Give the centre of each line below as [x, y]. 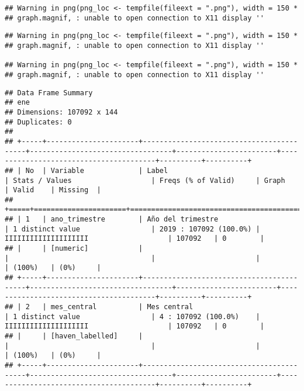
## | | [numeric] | [74, 249]
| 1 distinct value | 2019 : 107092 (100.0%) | [132, 229]
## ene [17, 103]
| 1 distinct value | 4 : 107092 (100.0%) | [132, 316]
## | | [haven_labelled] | [74, 336]
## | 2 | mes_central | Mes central [99, 307]
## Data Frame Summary [49, 93]
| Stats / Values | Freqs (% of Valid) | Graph [145, 180]
